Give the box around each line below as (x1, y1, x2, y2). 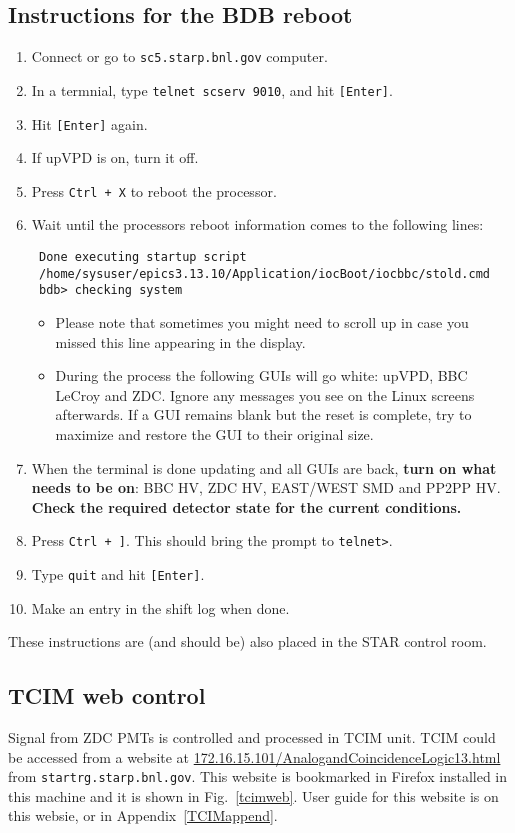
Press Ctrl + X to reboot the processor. (31, 180, 277, 201)
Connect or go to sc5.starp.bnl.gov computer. (31, 46, 328, 67)
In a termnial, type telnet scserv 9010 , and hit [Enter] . (31, 79, 393, 100)
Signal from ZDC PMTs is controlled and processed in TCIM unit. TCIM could (8, 727, 496, 748)
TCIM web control (8, 680, 206, 711)
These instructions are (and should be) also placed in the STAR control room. (8, 631, 487, 652)
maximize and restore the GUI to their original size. (55, 423, 374, 444)
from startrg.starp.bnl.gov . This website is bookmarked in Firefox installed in (8, 766, 508, 787)
